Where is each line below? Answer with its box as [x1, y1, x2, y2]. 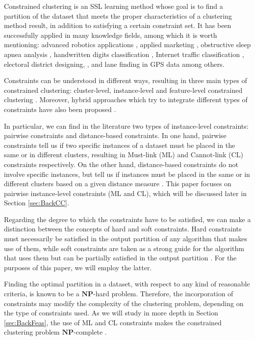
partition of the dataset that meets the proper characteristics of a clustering [4, 10, 232, 21]
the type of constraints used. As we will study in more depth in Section [4, 308, 218, 318]
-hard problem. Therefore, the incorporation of [93, 288, 233, 299]
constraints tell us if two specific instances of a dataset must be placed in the [4, 140, 235, 150]
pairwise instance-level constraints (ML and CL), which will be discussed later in [4, 188, 247, 198]
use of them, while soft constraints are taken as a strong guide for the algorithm [4, 243, 244, 253]
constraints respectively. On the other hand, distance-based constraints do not [4, 159, 238, 169]
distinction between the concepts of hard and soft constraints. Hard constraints [4, 224, 242, 234]
